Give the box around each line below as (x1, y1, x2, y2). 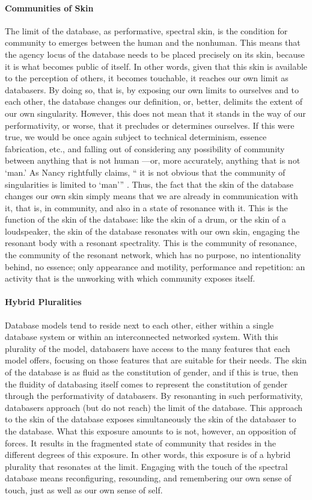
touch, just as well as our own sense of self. (5, 483, 163, 496)
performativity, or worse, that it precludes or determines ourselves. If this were (5, 119, 295, 131)
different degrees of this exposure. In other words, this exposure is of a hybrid (5, 448, 291, 461)
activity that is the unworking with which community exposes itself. (5, 272, 255, 285)
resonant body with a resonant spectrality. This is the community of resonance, (5, 236, 297, 249)
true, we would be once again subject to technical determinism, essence (5, 131, 267, 143)
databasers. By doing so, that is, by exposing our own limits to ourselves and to (5, 83, 299, 96)
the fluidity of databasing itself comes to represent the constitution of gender (5, 377, 288, 390)
